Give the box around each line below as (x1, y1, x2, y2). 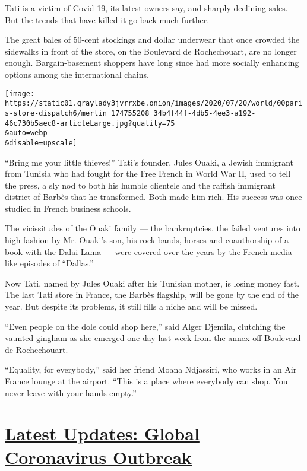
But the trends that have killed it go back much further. (5, 13, 210, 26)
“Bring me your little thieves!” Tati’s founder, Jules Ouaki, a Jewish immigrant (5, 155, 293, 168)
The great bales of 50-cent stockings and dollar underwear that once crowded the (5, 33, 300, 46)
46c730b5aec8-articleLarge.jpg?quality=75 (5, 119, 175, 128)
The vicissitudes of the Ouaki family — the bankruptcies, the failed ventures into (5, 222, 300, 234)
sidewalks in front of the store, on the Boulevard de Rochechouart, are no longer (5, 44, 297, 57)
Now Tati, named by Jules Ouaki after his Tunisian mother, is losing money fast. (5, 276, 300, 289)
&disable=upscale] (5, 138, 77, 147)
